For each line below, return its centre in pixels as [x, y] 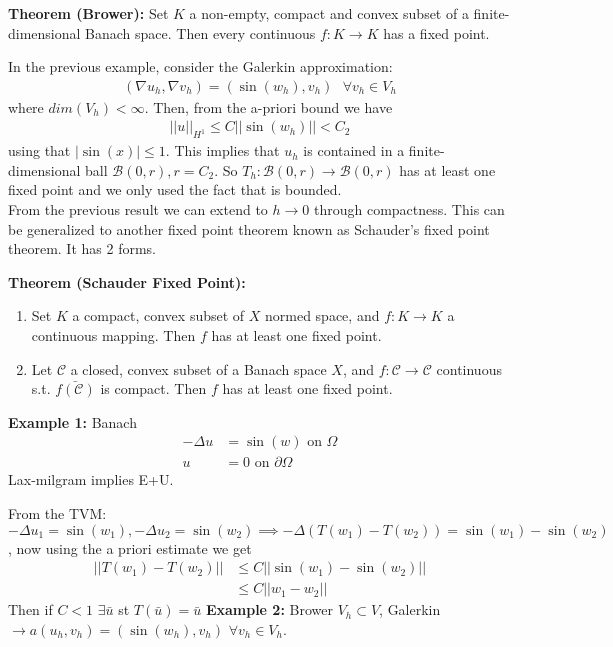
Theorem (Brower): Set [88, 13]
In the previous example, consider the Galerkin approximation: [200, 66]
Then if [30, 609]
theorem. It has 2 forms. [82, 248]
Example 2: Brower [269, 609]
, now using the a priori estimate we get [130, 547]
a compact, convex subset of [158, 315]
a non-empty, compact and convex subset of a [329, 13]
